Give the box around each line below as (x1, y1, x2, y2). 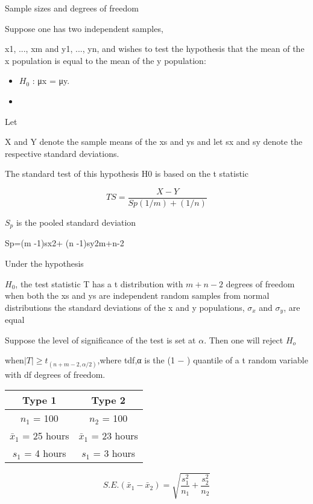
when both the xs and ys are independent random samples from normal (5, 289, 270, 302)
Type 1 (22, 393, 57, 407)
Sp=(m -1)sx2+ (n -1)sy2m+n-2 (5, 237, 124, 249)
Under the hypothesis (5, 257, 84, 270)
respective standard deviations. (5, 147, 119, 159)
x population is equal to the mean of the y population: (5, 54, 206, 66)
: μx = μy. (32, 74, 70, 87)
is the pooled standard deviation (16, 216, 136, 228)
